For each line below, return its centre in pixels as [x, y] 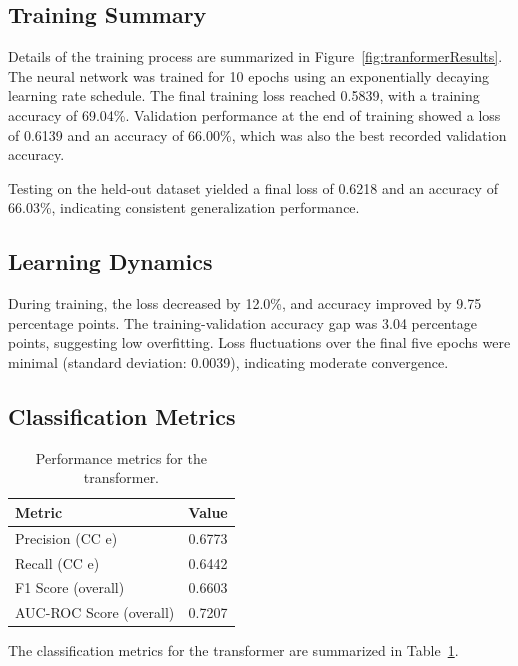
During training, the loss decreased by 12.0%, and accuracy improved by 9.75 [245, 303]
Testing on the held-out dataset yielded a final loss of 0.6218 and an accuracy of [253, 187]
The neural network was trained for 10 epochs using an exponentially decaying [249, 75]
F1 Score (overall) [70, 587]
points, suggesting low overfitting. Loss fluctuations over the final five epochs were [259, 342]
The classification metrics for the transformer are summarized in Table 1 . [233, 650]
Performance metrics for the [121, 457]
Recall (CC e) [57, 562]
